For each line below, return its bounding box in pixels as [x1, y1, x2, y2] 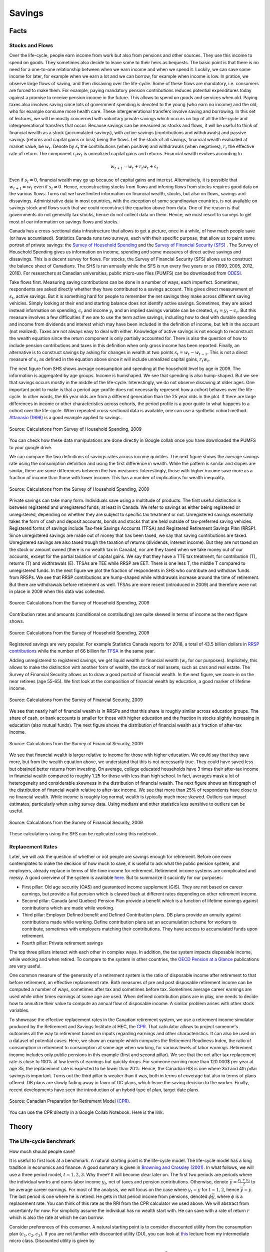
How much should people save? [9, 1148, 75, 1154]
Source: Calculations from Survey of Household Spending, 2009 [9, 426, 142, 432]
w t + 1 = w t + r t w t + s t [110, 163, 158, 170]
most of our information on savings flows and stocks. [9, 218, 119, 225]
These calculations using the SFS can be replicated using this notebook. [9, 830, 158, 836]
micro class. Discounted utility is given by [9, 1237, 95, 1244]
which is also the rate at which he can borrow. [9, 1214, 104, 1220]
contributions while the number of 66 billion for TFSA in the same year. [9, 648, 155, 654]
